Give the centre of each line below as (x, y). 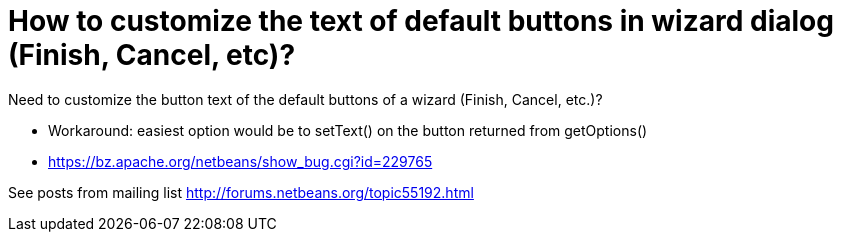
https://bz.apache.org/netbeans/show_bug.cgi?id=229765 (240, 161)
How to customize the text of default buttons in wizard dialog (421, 21)
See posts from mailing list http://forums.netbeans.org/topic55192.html (241, 192)
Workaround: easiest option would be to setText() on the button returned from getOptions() (348, 130)
